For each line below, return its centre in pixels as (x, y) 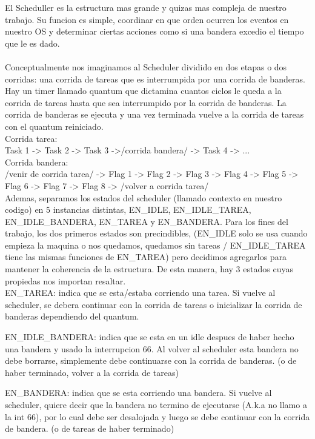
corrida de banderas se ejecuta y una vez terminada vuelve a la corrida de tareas (154, 114)
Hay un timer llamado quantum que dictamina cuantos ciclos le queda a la (143, 91)
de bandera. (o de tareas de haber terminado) (90, 428)
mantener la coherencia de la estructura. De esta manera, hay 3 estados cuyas (149, 269)
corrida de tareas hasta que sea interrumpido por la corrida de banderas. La (146, 102)
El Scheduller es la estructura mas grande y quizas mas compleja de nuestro (146, 7)
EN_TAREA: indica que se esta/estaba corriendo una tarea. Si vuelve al (140, 293)
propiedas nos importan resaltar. (65, 280)
